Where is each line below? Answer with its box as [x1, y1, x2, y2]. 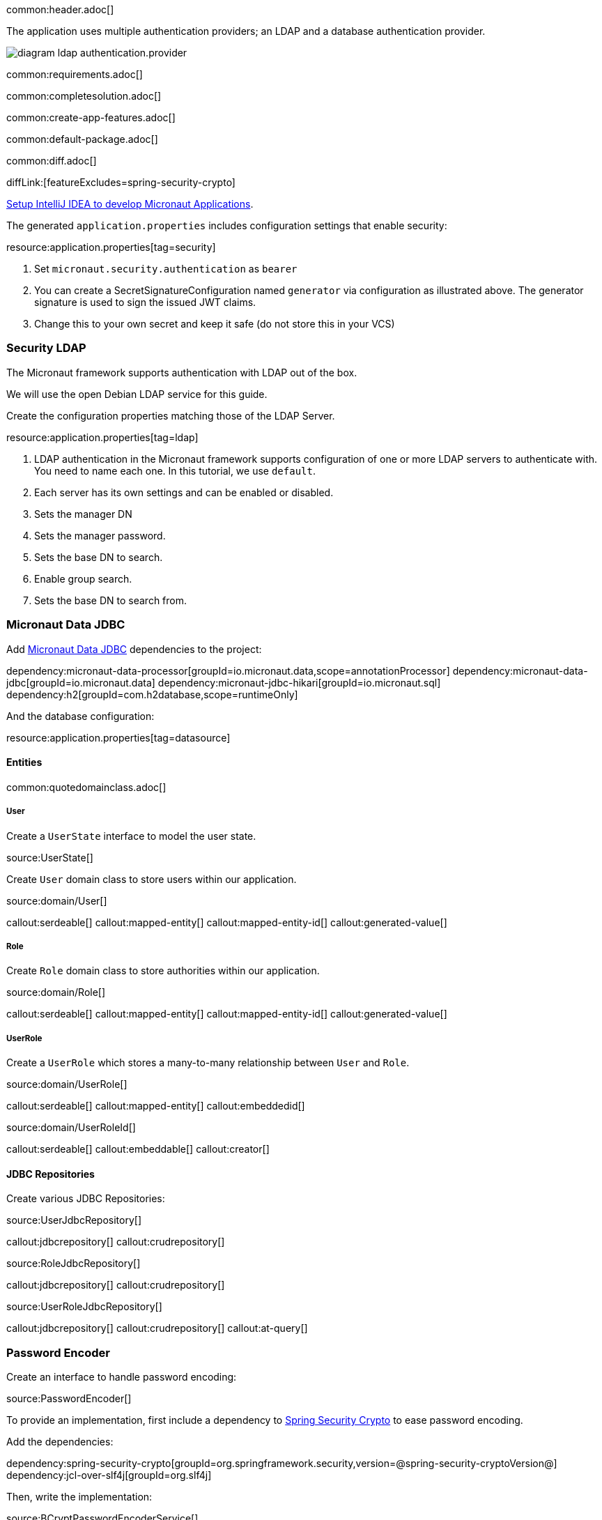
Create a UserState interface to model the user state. [6, 829, 256, 842]
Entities [6, 756, 43, 769]
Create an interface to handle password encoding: [6, 1371, 237, 1383]
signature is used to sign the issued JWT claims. [34, 296, 256, 308]
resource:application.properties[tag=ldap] [6, 431, 199, 443]
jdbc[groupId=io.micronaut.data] [6, 676, 155, 689]
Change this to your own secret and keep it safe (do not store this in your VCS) [34, 318, 395, 330]
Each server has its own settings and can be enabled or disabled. [34, 486, 334, 498]
